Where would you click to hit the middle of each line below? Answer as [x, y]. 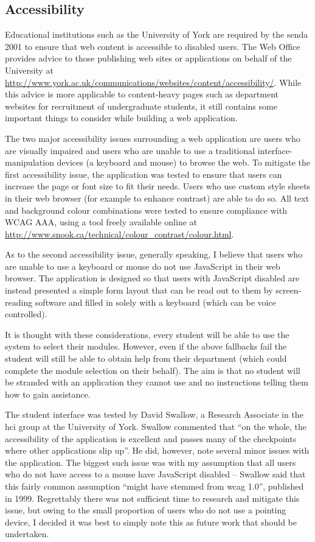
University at [29, 70]
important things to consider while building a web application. [121, 118]
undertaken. [27, 534]
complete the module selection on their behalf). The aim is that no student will [153, 370]
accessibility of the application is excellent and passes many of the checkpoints [151, 438]
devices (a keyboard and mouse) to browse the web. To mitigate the [183, 162]
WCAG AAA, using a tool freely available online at [101, 222]
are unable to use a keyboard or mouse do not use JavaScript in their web [143, 266]
